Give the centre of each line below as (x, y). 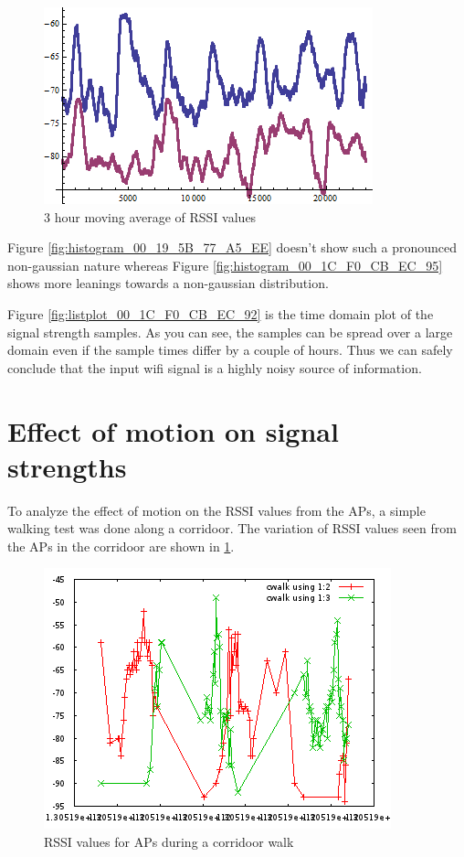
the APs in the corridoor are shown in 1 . (121, 546)
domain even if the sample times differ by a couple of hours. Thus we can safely (230, 350)
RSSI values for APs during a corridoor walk (169, 842)
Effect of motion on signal (173, 430)
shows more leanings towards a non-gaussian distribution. (168, 283)
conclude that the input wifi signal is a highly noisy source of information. (215, 367)
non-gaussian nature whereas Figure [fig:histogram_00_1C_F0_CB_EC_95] (225, 265)
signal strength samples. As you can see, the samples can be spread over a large (230, 332)
